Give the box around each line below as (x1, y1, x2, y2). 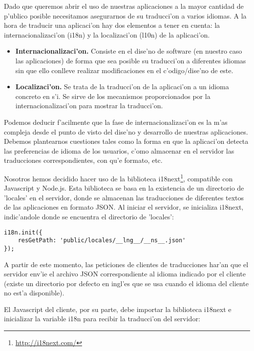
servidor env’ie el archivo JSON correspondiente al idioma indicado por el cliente (4, 269, 246, 279)
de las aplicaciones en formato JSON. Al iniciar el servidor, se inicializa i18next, (4, 202, 244, 212)
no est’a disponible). (4, 288, 64, 298)
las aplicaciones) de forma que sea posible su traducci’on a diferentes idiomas (15, 55, 246, 65)
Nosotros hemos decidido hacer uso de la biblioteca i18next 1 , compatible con (4, 172, 233, 183)
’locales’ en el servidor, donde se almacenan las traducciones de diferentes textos (4, 192, 244, 202)
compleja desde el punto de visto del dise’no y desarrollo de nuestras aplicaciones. (4, 126, 248, 136)
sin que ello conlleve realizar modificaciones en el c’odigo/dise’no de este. (15, 65, 233, 75)
